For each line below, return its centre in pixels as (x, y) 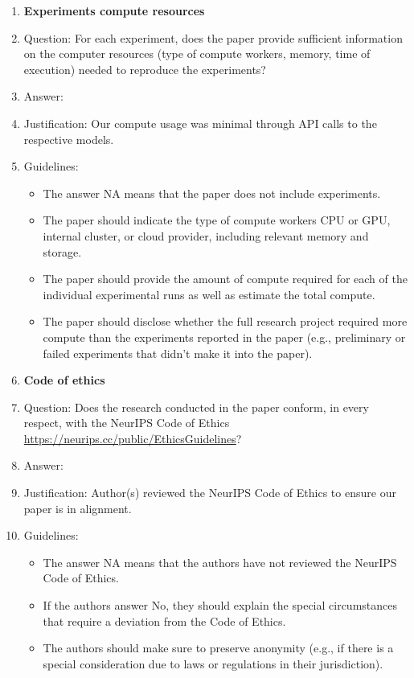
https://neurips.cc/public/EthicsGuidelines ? (133, 438)
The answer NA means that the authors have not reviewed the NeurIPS (220, 562)
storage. (62, 251)
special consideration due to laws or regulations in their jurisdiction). (213, 663)
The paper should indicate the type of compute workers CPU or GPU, (217, 220)
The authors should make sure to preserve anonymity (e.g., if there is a (218, 648)
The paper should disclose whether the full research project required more (225, 321)
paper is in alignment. (78, 508)
